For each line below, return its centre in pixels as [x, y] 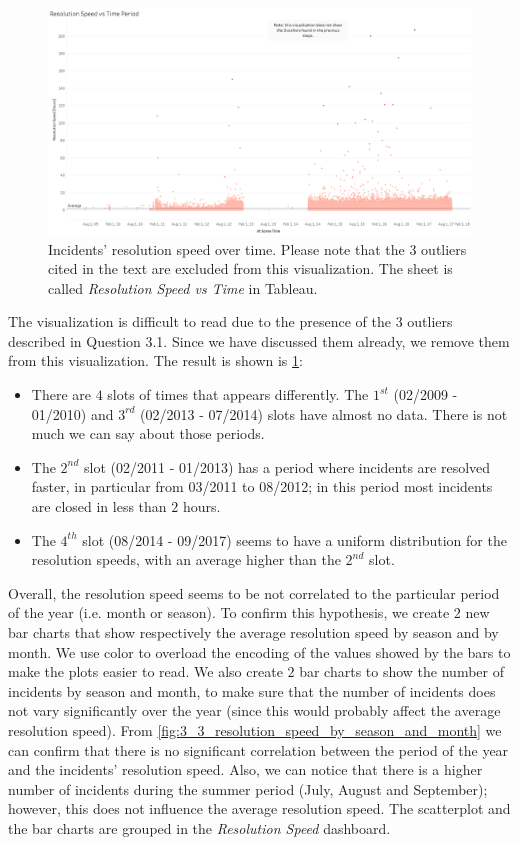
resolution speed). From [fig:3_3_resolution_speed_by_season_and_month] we [255, 729]
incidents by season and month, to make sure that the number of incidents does [252, 690]
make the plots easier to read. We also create [145, 671]
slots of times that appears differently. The [238, 394]
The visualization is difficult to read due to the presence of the [199, 321]
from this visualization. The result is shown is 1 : [155, 360]
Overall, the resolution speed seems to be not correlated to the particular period [254, 592]
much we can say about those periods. [148, 433]
